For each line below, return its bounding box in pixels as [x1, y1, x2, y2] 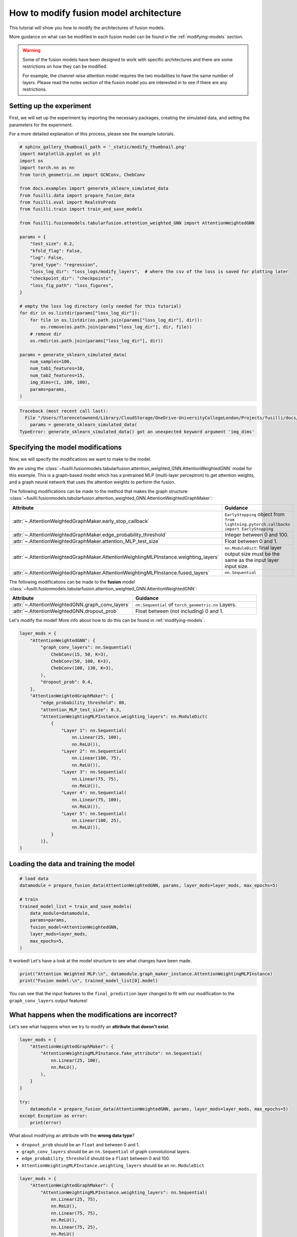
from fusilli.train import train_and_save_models [19, 206, 143, 212]
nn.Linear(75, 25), [50, 1224, 99, 1230]
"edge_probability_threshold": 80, [40, 700, 127, 706]
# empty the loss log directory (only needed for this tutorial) [19, 303, 182, 309]
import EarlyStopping [224, 526, 274, 531]
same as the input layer [224, 557, 279, 564]
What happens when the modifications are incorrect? [9, 1010, 178, 1019]
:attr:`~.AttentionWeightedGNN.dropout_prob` [12, 608, 118, 615]
